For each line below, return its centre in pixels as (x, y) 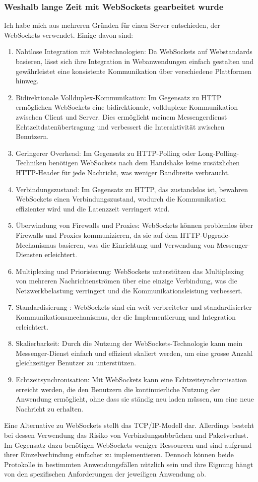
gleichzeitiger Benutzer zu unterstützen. (76, 363)
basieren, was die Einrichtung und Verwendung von (136, 244)
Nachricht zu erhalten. (49, 408)
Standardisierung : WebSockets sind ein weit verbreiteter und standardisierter (134, 307)
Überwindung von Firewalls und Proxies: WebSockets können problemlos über (134, 225)
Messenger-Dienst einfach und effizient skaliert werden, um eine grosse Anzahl (134, 353)
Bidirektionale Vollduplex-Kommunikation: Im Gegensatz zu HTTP (119, 97)
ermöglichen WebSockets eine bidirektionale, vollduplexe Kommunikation (127, 107)
